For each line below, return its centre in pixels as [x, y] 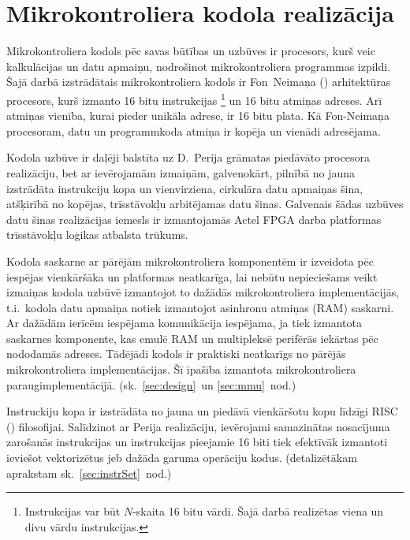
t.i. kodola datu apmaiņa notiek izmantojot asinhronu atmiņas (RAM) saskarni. [200, 307]
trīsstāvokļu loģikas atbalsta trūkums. [97, 235]
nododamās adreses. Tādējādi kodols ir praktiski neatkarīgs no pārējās [176, 354]
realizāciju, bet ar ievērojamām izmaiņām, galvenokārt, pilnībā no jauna [181, 172]
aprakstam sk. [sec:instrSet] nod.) [89, 473]
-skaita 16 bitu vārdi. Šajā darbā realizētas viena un [258, 511]
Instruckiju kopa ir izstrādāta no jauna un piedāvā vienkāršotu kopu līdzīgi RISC [202, 411]
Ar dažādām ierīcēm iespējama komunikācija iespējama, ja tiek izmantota [184, 323]
